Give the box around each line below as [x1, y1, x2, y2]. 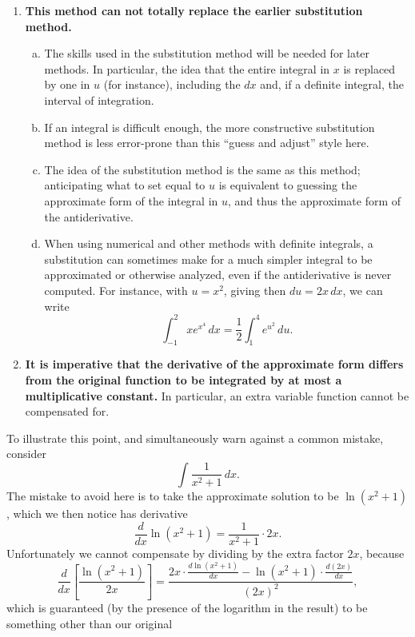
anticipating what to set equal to [44, 177, 206, 193]
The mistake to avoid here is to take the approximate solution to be [6, 487, 339, 504]
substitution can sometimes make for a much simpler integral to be [44, 250, 373, 267]
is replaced [343, 60, 396, 77]
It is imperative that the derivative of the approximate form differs [25, 356, 404, 372]
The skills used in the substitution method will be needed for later [44, 45, 370, 62]
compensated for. [25, 403, 110, 420]
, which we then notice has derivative [6, 504, 188, 521]
